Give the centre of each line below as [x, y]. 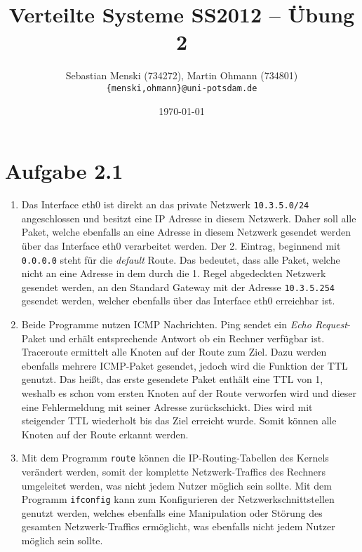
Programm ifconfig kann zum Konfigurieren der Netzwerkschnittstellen [178, 499]
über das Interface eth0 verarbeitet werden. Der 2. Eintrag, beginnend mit [181, 245]
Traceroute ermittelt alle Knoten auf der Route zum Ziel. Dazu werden [174, 352]
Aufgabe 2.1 [64, 171]
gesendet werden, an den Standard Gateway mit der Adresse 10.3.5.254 [178, 287]
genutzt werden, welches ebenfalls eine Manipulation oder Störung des [172, 512]
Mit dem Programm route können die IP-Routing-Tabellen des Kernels [175, 458]
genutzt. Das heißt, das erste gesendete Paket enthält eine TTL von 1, [172, 379]
